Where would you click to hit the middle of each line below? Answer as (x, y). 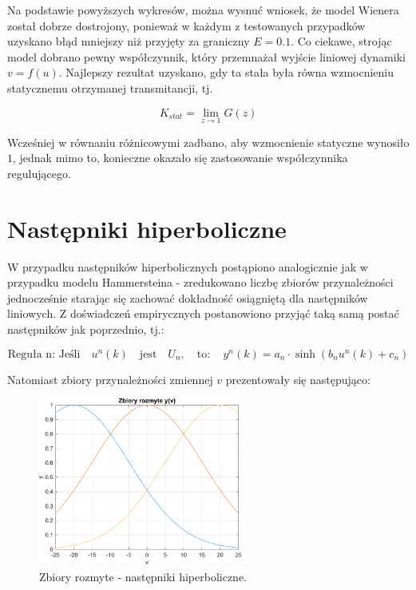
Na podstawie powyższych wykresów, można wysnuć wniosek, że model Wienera (203, 10)
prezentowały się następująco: (298, 379)
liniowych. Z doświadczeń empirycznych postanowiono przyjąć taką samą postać (203, 313)
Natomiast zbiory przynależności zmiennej (110, 379)
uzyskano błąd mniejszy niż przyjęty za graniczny (129, 41)
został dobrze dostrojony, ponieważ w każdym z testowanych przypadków (186, 25)
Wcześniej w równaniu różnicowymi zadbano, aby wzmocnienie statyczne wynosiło (208, 142)
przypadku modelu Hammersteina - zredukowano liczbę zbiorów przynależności (200, 282)
